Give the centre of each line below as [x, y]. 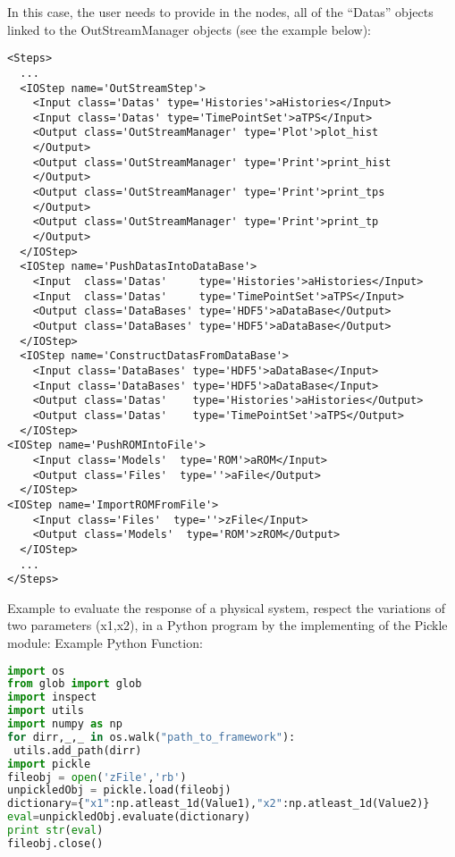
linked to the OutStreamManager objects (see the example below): [189, 29]
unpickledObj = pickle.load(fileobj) [119, 790]
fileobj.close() [55, 843]
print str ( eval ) [55, 831]
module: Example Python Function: [105, 643]
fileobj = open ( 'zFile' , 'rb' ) [97, 777]
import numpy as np [65, 724]
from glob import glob [75, 684]
